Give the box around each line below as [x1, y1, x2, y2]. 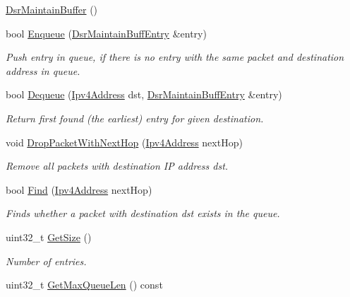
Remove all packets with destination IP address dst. [6, 158, 229, 173]
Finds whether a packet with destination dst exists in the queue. [6, 206, 280, 221]
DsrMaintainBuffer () [6, 2, 98, 16]
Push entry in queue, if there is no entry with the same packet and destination [6, 49, 344, 64]
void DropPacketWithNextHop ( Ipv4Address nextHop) [6, 134, 243, 149]
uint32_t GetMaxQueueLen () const [6, 277, 163, 292]
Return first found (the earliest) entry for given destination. [6, 110, 264, 125]
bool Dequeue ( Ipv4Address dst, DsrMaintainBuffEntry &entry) [6, 87, 282, 102]
